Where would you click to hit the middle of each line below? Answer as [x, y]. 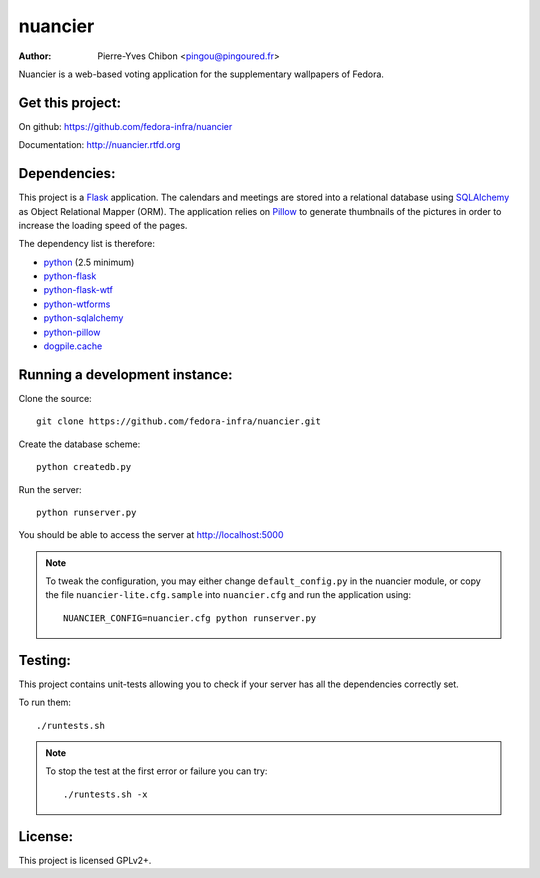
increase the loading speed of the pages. [103, 225]
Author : [35, 56]
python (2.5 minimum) [89, 262]
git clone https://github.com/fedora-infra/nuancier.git [179, 421]
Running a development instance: [125, 374]
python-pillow [72, 332]
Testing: [45, 660]
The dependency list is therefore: [86, 244]
